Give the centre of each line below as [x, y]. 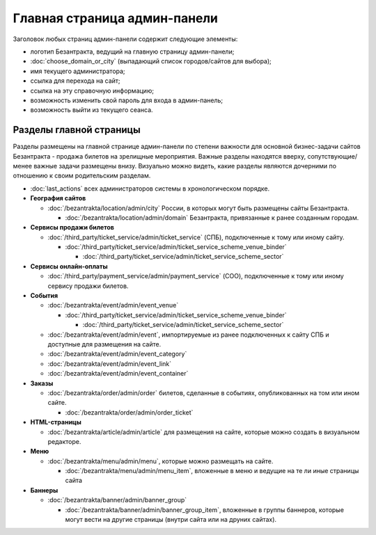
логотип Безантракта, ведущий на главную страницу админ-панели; [132, 51]
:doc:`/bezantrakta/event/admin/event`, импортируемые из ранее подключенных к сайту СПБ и [188, 335]
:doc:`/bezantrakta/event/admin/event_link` [110, 364]
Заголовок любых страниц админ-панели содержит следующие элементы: [125, 39]
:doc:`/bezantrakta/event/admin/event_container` [118, 374]
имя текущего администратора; [78, 71]
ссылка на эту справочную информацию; [92, 90]
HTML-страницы [56, 422]
